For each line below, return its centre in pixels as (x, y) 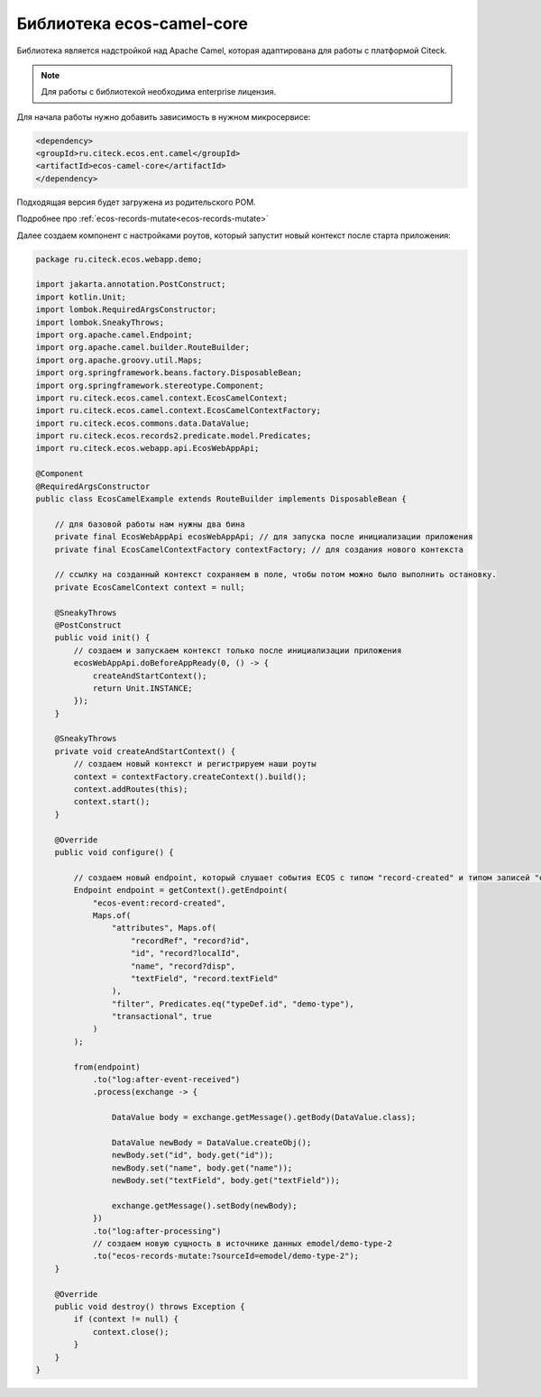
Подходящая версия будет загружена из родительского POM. (136, 202)
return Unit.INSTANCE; (142, 688)
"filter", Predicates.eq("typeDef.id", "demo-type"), (233, 1004)
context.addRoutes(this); (131, 790)
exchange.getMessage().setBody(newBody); (204, 1205)
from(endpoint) (107, 1067)
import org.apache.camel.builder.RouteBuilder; (142, 348)
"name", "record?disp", (183, 966)
